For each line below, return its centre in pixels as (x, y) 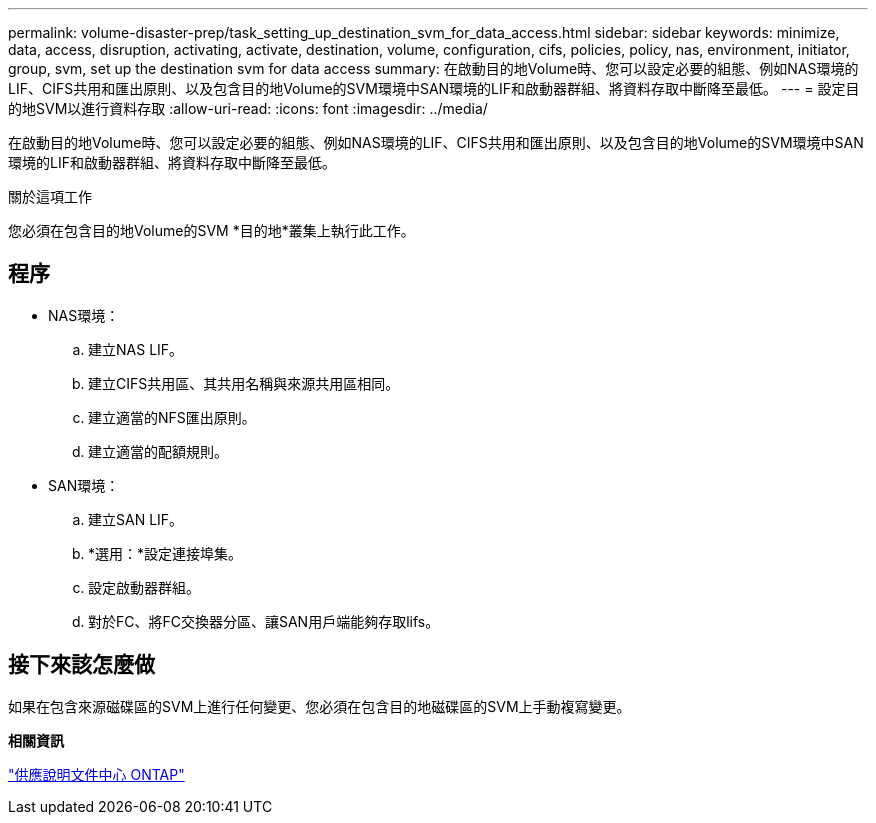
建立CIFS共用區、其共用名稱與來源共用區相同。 (244, 383)
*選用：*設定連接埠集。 (165, 553)
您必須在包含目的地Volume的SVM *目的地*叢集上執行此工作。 (211, 230)
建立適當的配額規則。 (158, 451)
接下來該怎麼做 (81, 665)
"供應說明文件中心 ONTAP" (96, 774)
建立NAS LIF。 (136, 349)
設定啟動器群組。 (144, 587)
